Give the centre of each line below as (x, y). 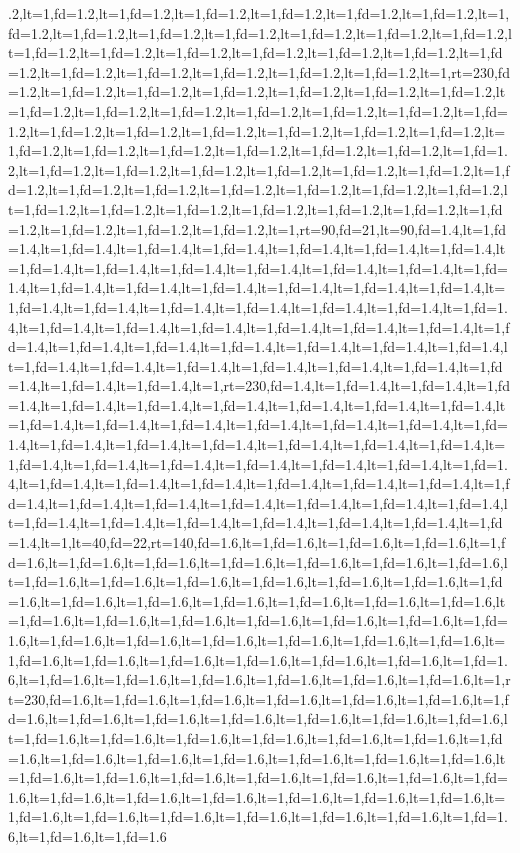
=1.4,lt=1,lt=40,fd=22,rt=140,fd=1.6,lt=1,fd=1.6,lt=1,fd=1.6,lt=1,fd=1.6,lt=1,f (257, 542)
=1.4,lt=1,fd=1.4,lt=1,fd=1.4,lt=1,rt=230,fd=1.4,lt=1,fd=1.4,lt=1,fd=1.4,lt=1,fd (259, 385)
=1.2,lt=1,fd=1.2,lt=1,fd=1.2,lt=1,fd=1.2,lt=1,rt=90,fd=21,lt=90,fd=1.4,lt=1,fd (257, 228)
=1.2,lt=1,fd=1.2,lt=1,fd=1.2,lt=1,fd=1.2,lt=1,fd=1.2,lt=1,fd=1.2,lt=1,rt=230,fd (259, 71)
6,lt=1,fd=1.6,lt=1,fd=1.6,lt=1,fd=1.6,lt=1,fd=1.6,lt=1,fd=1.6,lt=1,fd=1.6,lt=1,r (259, 679)
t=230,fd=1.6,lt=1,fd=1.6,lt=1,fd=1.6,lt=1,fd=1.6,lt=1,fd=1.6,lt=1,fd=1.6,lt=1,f (258, 698)
